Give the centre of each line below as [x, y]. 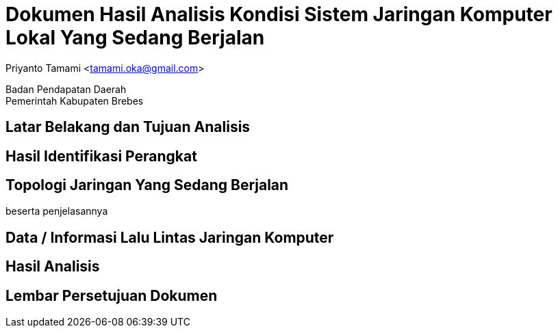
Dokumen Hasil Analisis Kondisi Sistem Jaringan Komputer [279, 14]
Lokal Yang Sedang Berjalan [135, 38]
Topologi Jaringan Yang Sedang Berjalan [147, 185]
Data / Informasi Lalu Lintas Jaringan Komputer [170, 237]
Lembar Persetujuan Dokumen [112, 295]
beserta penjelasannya [57, 211]
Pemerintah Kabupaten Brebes [75, 101]
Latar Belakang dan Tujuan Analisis [128, 127]
